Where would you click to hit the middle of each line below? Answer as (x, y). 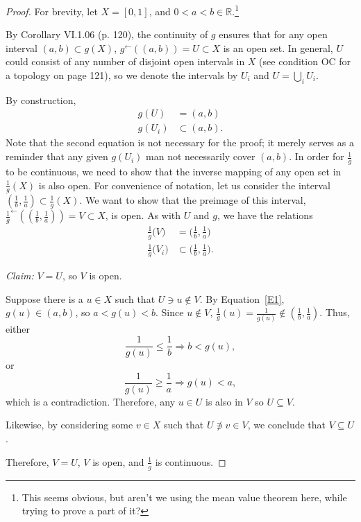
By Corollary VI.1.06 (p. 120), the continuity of (107, 34)
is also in (224, 401)
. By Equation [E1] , (242, 298)
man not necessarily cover (201, 156)
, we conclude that (287, 425)
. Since (170, 312)
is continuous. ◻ (191, 461)
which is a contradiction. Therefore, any (91, 401)
